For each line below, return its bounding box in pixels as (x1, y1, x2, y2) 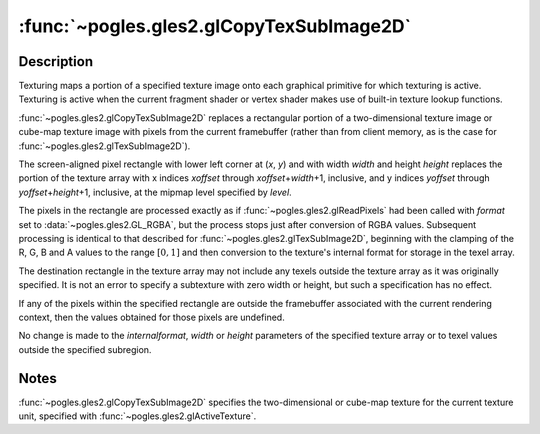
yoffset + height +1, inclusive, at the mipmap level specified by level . (18, 186, 292, 198)
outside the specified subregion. (18, 343, 152, 355)
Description (18, 53, 94, 70)
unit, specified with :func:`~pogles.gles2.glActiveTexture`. (18, 410, 257, 422)
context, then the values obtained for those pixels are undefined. (18, 311, 285, 323)
